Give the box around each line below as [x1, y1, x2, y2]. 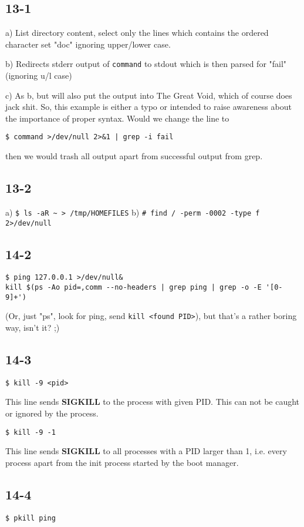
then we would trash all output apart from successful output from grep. [5, 150, 263, 162]
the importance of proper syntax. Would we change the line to [5, 112, 229, 124]
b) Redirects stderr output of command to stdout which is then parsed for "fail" [5, 58, 287, 70]
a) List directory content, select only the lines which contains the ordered [5, 26, 269, 39]
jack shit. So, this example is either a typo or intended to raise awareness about [5, 100, 292, 113]
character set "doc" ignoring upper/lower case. [5, 38, 171, 50]
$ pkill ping [5, 513, 56, 522]
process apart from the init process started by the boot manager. [5, 456, 239, 468]
